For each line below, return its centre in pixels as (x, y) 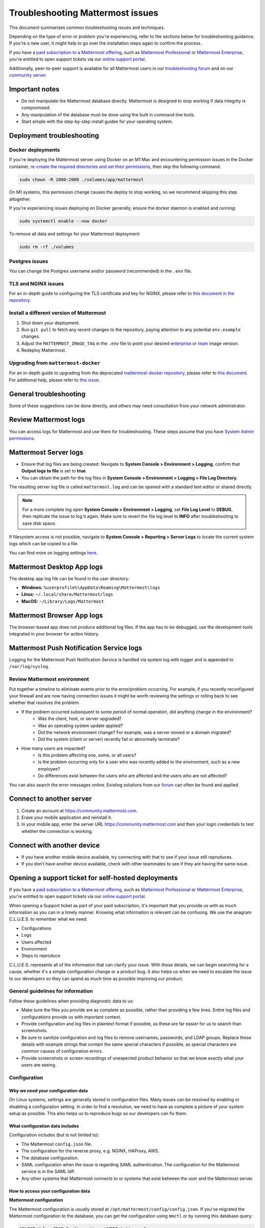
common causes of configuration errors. (62, 1051)
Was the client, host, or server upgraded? (80, 719)
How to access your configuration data (50, 1191)
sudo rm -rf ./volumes (47, 247)
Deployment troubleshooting (54, 135)
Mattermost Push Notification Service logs (76, 648)
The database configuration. (50, 1158)
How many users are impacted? (53, 748)
